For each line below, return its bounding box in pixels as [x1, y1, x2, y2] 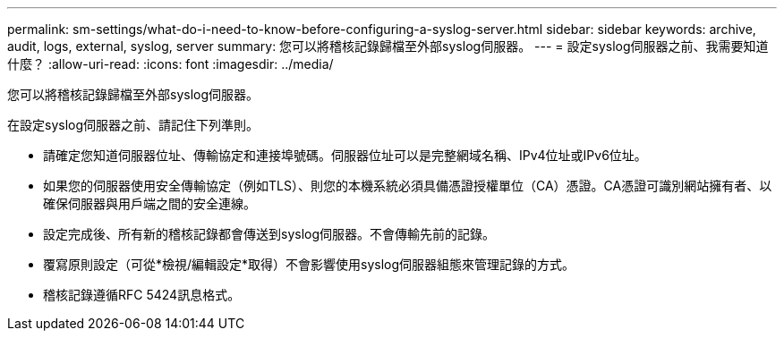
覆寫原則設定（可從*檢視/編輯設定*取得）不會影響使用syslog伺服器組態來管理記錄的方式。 [43, 257, 575, 272]
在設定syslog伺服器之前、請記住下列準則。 [7, 117, 260, 132]
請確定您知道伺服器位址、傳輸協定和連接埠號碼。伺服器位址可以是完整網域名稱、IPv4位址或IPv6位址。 [43, 148, 647, 163]
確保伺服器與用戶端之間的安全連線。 [43, 196, 256, 211]
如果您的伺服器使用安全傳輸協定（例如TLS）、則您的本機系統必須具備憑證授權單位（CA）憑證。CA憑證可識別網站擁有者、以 [43, 178, 772, 193]
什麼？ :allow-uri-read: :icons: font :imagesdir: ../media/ [7, 56, 334, 72]
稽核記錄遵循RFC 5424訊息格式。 [43, 287, 241, 302]
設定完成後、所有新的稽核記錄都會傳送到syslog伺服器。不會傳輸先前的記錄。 [43, 226, 496, 241]
